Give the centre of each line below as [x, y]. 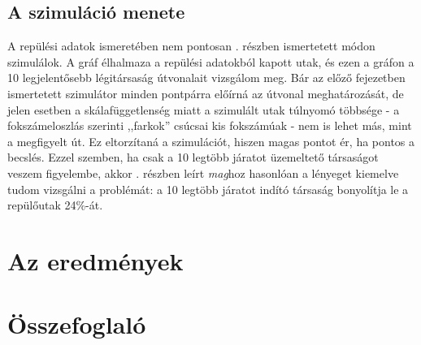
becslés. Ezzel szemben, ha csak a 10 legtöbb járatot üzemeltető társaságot [193, 157]
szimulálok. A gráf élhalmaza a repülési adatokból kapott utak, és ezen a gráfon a [211, 61]
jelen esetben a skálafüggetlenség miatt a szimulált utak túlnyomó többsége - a [204, 109]
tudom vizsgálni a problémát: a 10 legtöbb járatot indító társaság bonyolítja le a [208, 189]
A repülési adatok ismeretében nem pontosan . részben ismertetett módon [191, 46]
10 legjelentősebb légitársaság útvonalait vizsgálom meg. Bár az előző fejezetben [206, 78]
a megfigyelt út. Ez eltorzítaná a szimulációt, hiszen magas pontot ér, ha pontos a [211, 141]
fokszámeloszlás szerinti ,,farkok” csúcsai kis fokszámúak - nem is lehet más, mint [210, 125]
